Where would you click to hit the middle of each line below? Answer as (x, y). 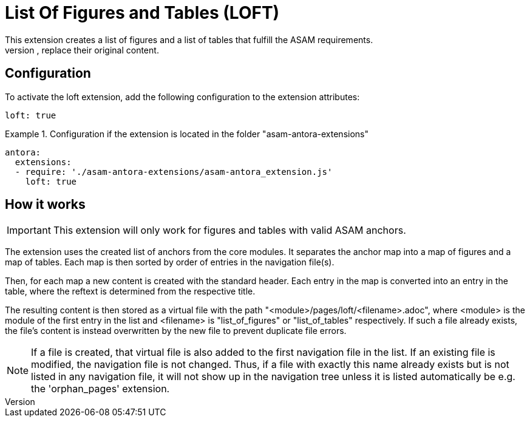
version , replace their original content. (82, 50)
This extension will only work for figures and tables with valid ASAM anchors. (229, 230)
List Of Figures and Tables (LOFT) (142, 13)
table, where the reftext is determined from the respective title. (130, 291)
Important (29, 230)
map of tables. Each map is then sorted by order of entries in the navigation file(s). (170, 262)
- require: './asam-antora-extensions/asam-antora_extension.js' (174, 172)
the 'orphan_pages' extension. (100, 389)
